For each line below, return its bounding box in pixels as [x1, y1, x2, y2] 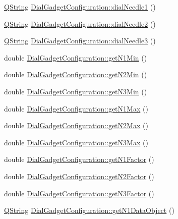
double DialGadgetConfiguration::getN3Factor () [4, 188, 154, 198]
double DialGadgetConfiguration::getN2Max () [4, 120, 148, 131]
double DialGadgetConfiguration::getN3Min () [4, 86, 147, 96]
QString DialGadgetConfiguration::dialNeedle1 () [4, 2, 156, 12]
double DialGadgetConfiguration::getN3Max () [4, 137, 148, 147]
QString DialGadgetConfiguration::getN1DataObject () [4, 205, 174, 215]
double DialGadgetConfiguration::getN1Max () [4, 103, 148, 114]
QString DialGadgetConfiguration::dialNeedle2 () [4, 18, 156, 29]
